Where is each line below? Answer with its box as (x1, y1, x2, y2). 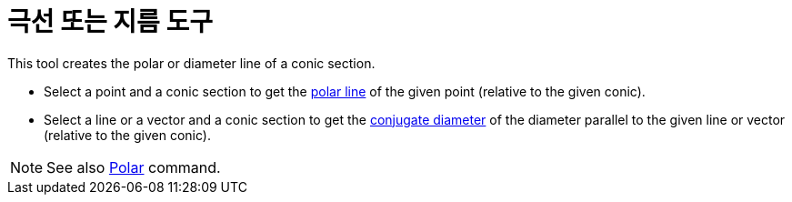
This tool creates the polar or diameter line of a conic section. (7, 55, 376, 71)
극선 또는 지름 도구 (7, 6, 213, 37)
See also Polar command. (46, 157, 221, 177)
